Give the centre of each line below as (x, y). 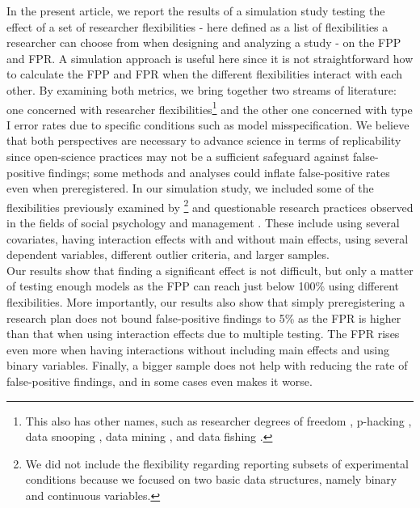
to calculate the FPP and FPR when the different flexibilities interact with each (205, 74)
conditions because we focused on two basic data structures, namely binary (211, 479)
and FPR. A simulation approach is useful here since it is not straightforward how (210, 58)
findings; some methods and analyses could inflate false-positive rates (219, 172)
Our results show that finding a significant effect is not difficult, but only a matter (210, 270)
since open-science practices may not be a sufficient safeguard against (178, 156)
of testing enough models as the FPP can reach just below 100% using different (203, 286)
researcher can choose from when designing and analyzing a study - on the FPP (204, 42)
